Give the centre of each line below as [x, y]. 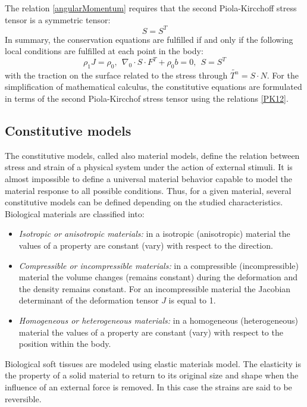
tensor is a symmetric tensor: [58, 19]
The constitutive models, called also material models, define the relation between [152, 155]
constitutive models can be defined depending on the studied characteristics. [144, 202]
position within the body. [65, 344]
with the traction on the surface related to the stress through [116, 75]
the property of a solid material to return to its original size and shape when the [152, 375]
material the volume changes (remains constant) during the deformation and [158, 277]
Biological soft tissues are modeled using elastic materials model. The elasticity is [153, 363]
